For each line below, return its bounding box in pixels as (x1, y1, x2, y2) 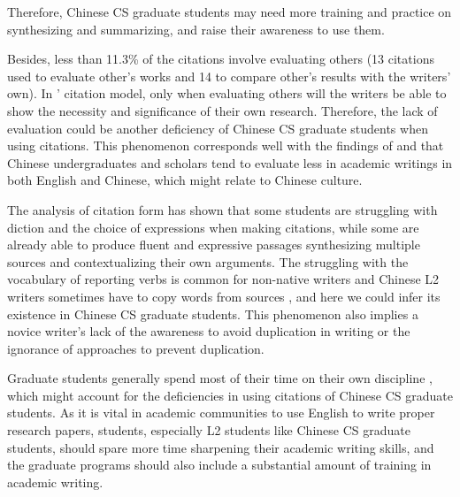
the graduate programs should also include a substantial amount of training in (7, 455, 432, 474)
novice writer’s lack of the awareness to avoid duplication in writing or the (7, 322, 410, 340)
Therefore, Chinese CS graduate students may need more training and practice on (7, 3, 452, 20)
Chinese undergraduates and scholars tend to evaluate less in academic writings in (7, 153, 453, 172)
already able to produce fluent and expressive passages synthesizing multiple (7, 235, 420, 254)
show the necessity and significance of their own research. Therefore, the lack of (7, 101, 438, 119)
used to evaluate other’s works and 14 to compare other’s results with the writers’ (7, 66, 451, 85)
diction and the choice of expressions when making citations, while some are (7, 218, 419, 236)
